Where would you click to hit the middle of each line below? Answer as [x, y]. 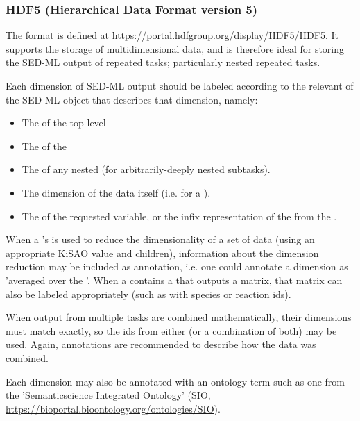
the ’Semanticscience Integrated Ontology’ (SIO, [108, 395]
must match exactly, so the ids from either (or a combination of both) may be [171, 330]
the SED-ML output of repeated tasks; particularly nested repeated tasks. [163, 62]
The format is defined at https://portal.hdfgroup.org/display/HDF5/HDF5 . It [172, 35]
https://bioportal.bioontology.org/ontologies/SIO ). [113, 408]
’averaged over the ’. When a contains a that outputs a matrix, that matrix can [174, 280]
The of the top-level [64, 123]
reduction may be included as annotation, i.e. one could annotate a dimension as [177, 266]
